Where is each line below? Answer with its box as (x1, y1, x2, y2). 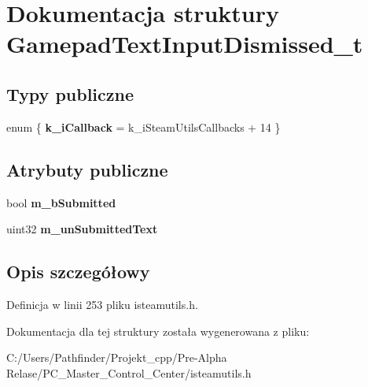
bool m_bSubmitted (6, 194, 116, 210)
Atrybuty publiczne (6, 157, 168, 181)
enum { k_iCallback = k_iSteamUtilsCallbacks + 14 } (6, 118, 281, 135)
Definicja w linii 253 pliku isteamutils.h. (6, 296, 198, 312)
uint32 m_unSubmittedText (6, 221, 158, 237)
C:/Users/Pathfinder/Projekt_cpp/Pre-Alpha (6, 349, 227, 366)
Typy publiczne (6, 81, 134, 106)
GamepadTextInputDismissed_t (6, 28, 363, 60)
